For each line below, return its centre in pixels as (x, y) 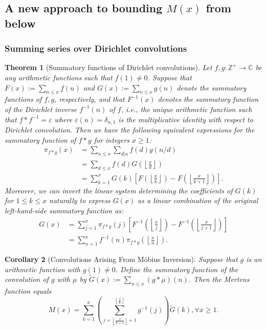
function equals (28, 291)
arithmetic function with (42, 269)
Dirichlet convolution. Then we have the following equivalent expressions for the (130, 130)
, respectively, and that (90, 99)
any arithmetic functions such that (59, 77)
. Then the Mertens (219, 279)
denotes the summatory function (208, 99)
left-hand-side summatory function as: (64, 211)
